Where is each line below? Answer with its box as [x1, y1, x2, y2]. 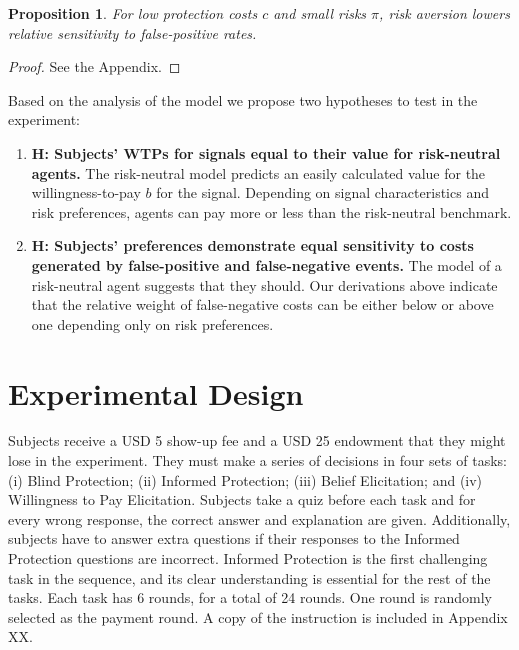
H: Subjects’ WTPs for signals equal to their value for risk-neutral [31, 142, 501, 163]
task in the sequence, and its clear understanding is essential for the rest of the [8, 567, 491, 588]
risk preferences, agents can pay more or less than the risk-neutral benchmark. [31, 201, 512, 222]
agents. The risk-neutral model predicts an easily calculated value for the [31, 162, 486, 183]
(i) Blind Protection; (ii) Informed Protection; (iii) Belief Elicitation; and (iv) [8, 469, 483, 490]
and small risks [273, 3, 367, 23]
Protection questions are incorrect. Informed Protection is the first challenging [8, 548, 488, 568]
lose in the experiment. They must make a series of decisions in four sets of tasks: [8, 450, 507, 471]
